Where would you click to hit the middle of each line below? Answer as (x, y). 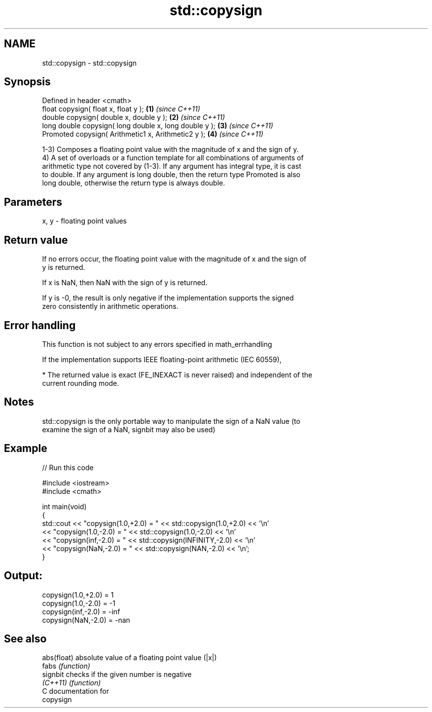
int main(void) (64, 506)
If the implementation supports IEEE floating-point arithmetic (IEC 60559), (162, 359)
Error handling (40, 325)
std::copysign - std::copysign (90, 63)
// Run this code (68, 467)
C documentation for (76, 691)
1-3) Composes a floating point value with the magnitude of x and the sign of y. (170, 150)
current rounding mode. (81, 383)
